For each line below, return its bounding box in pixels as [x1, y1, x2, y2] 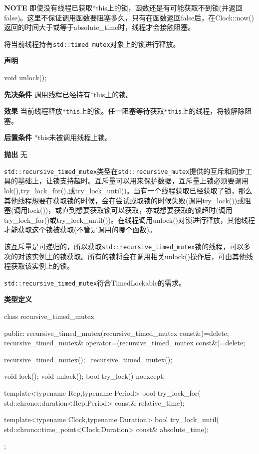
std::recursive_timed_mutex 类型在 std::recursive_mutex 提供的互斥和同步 [4, 165, 246, 176]
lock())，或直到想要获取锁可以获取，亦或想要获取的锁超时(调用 [27, 205, 233, 215]
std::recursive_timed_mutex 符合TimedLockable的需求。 [4, 277, 186, 288]
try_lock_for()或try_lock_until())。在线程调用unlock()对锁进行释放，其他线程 [4, 214, 256, 225]
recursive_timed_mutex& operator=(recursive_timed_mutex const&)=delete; [4, 337, 246, 348]
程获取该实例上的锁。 [4, 261, 74, 271]
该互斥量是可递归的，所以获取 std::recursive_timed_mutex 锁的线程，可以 [4, 241, 244, 251]
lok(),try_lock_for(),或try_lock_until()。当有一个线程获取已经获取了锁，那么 [4, 185, 253, 195]
